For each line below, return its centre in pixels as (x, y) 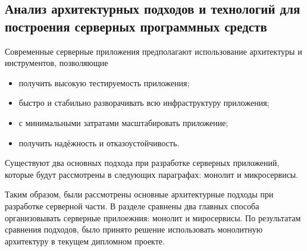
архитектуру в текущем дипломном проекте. (85, 241)
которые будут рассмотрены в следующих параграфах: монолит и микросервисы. (152, 174)
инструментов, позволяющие (57, 63)
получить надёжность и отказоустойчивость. (99, 142)
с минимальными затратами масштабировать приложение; (123, 122)
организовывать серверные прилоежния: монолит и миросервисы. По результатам (153, 217)
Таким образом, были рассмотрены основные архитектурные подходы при (139, 194)
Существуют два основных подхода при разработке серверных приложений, (142, 163)
